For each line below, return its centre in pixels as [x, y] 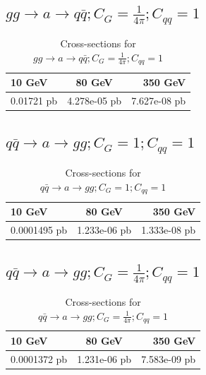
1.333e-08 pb [169, 229]
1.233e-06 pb [104, 229]
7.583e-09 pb [169, 358]
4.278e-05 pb [95, 100]
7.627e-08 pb [159, 100]
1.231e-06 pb [104, 358]
